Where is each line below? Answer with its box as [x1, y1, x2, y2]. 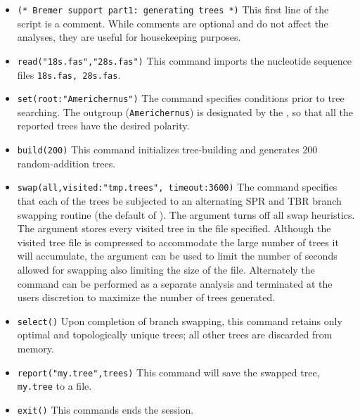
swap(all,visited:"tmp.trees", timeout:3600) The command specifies [17, 179, 337, 194]
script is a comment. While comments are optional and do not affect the [17, 15, 328, 30]
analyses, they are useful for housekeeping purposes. [17, 30, 241, 44]
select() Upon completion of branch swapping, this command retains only [17, 313, 342, 328]
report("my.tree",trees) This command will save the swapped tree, [17, 364, 320, 379]
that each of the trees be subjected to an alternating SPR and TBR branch [17, 193, 342, 208]
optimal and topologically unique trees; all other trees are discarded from [17, 327, 333, 342]
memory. [17, 341, 54, 355]
